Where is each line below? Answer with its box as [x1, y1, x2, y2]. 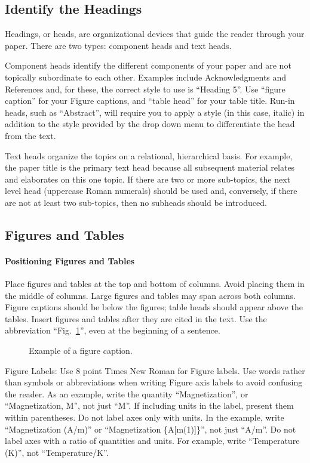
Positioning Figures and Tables [5, 254, 135, 267]
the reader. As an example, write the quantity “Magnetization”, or [5, 387, 248, 400]
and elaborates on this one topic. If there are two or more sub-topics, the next [5, 172, 291, 185]
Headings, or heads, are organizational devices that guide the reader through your [5, 27, 305, 40]
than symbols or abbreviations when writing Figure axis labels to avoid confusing [5, 376, 303, 388]
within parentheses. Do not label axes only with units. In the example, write [5, 411, 284, 424]
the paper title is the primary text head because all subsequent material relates [5, 161, 295, 174]
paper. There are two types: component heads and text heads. [5, 39, 232, 51]
